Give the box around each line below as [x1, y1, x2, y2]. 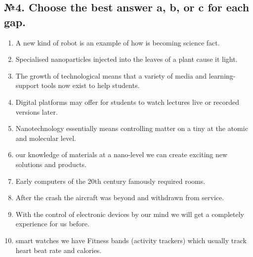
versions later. [15, 106, 58, 117]
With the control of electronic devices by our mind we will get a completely [15, 209, 244, 219]
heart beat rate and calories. [15, 245, 102, 255]
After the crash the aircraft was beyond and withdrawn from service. [15, 192, 224, 203]
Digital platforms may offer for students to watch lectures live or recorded [15, 96, 240, 107]
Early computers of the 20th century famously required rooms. [15, 175, 206, 186]
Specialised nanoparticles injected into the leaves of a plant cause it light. [15, 54, 238, 64]
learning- [209, 70, 236, 81]
